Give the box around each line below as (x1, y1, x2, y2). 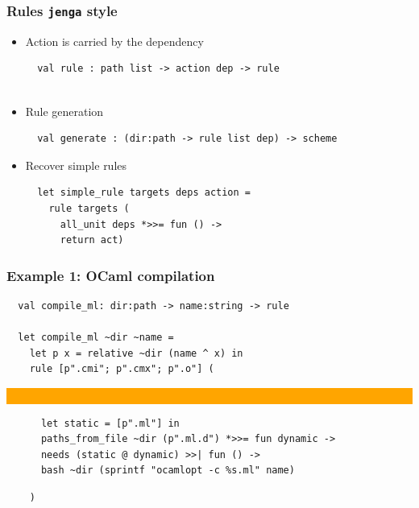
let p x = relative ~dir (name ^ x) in (29, 347, 243, 359)
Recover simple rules (25, 156, 127, 173)
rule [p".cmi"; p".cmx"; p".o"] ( (29, 363, 214, 375)
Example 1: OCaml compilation (6, 265, 215, 285)
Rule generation (25, 102, 104, 119)
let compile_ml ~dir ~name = (18, 332, 174, 344)
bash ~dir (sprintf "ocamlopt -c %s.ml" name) (40, 465, 295, 477)
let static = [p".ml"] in (40, 417, 180, 429)
